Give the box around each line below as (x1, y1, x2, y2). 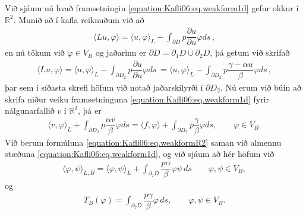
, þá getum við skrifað (210, 46, 290, 59)
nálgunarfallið (5, 104, 55, 117)
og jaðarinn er (95, 46, 146, 59)
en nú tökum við (5, 46, 65, 59)
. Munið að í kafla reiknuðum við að (13, 13, 144, 25)
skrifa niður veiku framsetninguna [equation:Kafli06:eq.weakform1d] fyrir (5, 92, 270, 105)
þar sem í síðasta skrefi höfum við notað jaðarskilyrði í (5, 81, 203, 93)
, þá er (78, 104, 102, 117)
